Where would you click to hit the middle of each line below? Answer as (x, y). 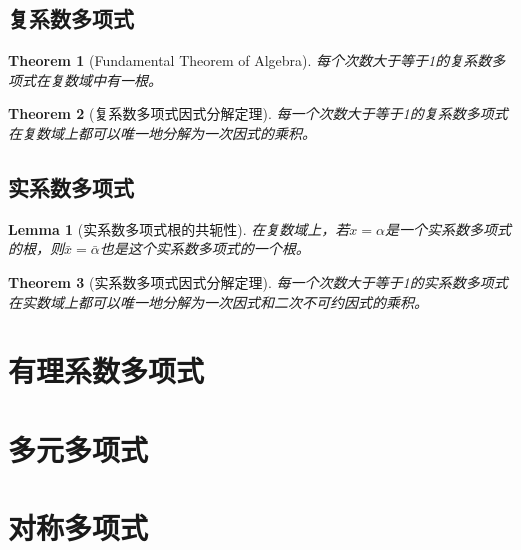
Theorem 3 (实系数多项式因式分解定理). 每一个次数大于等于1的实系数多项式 (258, 281)
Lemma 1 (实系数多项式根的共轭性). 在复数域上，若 (179, 228)
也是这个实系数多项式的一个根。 (204, 248)
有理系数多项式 (106, 370)
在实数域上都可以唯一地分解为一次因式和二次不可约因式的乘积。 (218, 301)
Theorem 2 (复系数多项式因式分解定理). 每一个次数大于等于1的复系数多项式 (258, 113)
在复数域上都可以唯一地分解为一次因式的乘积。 (162, 132)
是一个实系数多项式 (447, 228)
